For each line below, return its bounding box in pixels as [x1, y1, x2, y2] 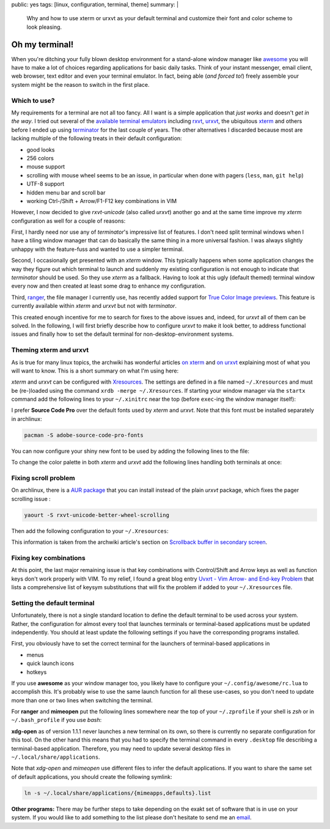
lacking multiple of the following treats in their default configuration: [11, 135, 183, 142]
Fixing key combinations [11, 554, 86, 562]
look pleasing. [26, 23, 62, 31]
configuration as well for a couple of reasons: [11, 217, 126, 225]
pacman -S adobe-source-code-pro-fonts [24, 431, 144, 439]
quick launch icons [26, 660, 75, 667]
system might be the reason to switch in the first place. [11, 81, 150, 88]
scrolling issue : [11, 495, 51, 502]
